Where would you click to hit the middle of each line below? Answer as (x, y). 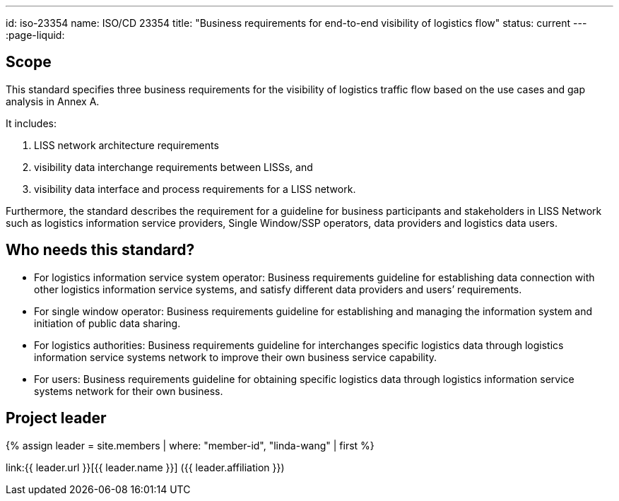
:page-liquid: (35, 35)
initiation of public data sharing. (107, 323)
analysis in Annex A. (53, 101)
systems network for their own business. (129, 391)
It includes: (31, 123)
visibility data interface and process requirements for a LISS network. (195, 189)
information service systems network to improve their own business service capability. (236, 357)
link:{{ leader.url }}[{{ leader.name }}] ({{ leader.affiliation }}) (145, 467)
